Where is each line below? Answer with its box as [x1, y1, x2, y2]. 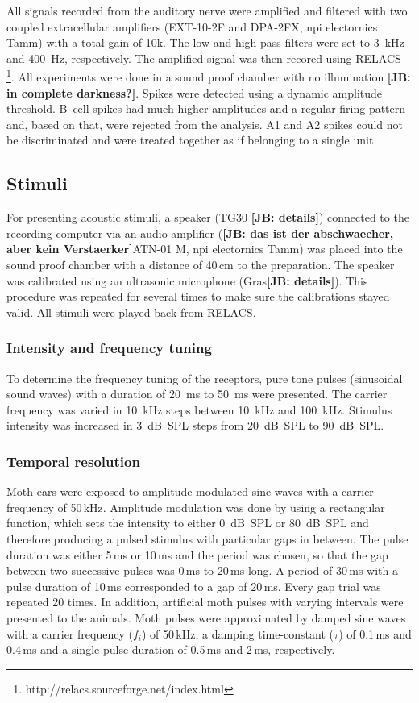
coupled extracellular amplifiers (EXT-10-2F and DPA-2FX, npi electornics [6, 18, 378, 35]
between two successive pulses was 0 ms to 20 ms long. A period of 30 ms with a [6, 562, 398, 579]
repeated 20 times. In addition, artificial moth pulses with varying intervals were [6, 593, 404, 610]
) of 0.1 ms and [338, 625, 412, 642]
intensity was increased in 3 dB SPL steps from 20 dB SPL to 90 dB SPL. [6, 417, 384, 434]
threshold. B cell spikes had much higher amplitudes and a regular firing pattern [6, 100, 406, 117]
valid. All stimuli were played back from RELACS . [6, 303, 256, 320]
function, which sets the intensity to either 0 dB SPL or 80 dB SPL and [6, 514, 369, 531]
